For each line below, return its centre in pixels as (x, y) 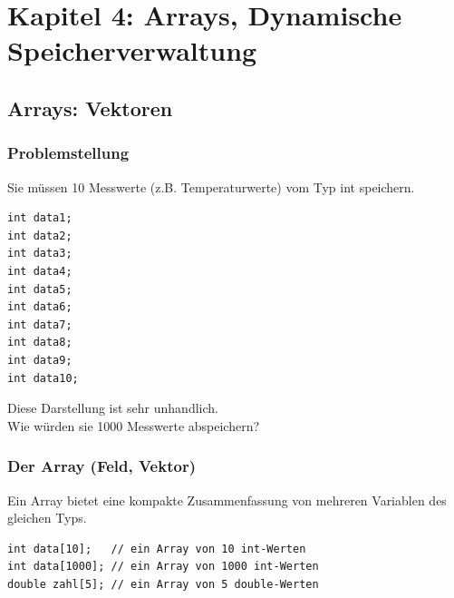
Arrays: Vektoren (90, 108)
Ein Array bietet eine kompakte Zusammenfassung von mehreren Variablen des (227, 500)
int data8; (40, 343)
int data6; (40, 307)
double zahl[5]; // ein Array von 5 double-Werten (163, 584)
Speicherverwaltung (132, 50)
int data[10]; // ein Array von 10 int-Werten (157, 549)
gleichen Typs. (47, 518)
